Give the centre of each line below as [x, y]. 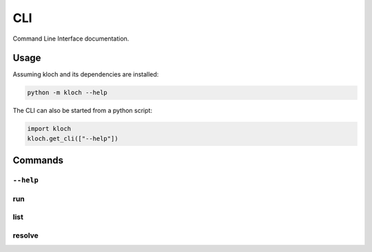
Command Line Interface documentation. [71, 39]
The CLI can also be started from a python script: [83, 111]
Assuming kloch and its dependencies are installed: [86, 74]
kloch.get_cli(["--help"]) [73, 138]
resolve [26, 235]
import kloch [49, 129]
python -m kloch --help [68, 93]
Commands [38, 161]
